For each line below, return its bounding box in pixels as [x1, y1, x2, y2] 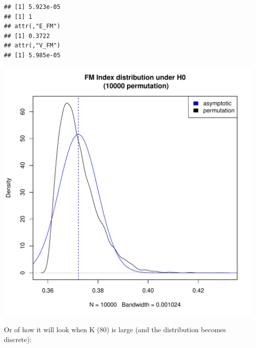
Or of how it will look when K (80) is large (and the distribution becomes [4, 324, 226, 335]
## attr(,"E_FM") [4, 23, 61, 30]
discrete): [4, 334, 32, 344]
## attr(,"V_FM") [4, 42, 61, 49]
